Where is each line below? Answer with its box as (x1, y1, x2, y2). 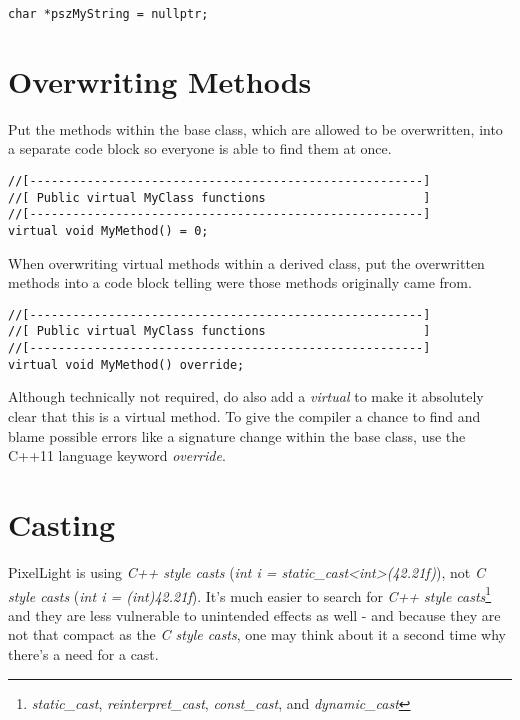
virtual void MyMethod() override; (8, 357, 245, 372)
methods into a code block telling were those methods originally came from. (8, 272, 472, 293)
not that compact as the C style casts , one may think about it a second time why (8, 624, 506, 645)
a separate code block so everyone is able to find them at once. (8, 138, 392, 159)
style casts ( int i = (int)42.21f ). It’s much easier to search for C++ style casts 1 (8, 582, 492, 606)
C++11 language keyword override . (8, 445, 226, 466)
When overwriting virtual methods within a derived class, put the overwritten (8, 252, 485, 273)
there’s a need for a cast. (8, 643, 159, 664)
